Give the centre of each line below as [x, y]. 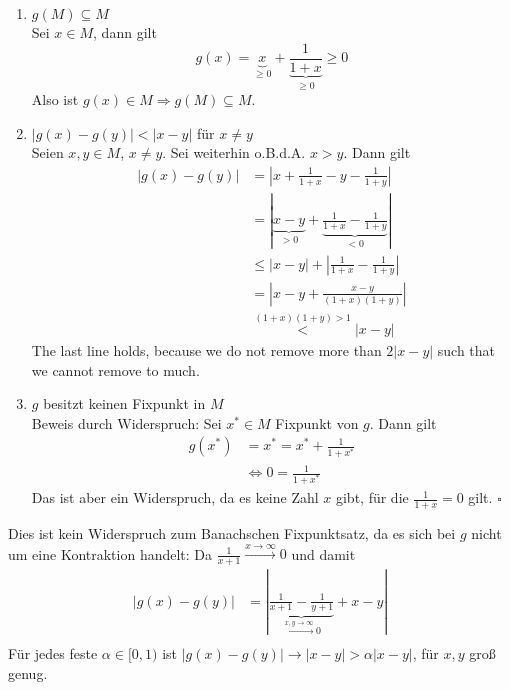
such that [466, 349]
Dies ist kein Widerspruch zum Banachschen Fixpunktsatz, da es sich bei [232, 533]
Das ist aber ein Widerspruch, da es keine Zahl [175, 497]
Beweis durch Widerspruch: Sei [126, 422]
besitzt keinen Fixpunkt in [124, 403]
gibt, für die [372, 497]
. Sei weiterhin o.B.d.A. [234, 152]
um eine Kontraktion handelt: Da [110, 553]
